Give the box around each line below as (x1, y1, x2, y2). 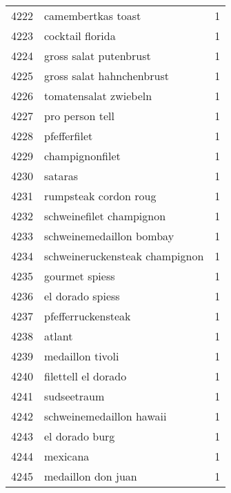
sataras (44, 168, 79, 184)
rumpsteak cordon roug (44, 188, 157, 204)
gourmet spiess (44, 268, 115, 284)
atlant (44, 328, 73, 344)
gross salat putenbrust (44, 48, 151, 64)
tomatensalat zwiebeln (44, 88, 152, 104)
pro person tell (44, 108, 114, 124)
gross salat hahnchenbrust (44, 68, 169, 84)
